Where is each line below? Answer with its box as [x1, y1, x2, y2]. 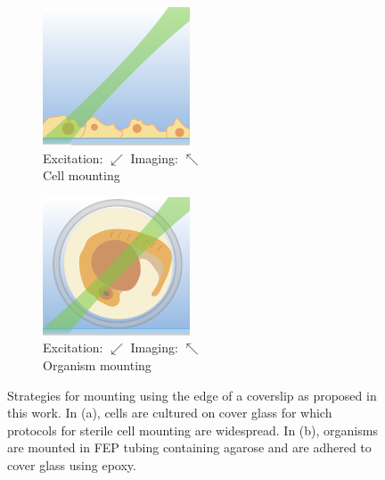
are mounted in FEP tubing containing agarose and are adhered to [7, 438, 372, 457]
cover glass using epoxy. [7, 455, 136, 474]
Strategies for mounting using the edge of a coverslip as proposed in [7, 385, 377, 404]
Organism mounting [43, 355, 152, 374]
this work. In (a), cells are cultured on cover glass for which [7, 403, 332, 422]
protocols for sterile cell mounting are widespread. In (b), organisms [7, 420, 378, 439]
